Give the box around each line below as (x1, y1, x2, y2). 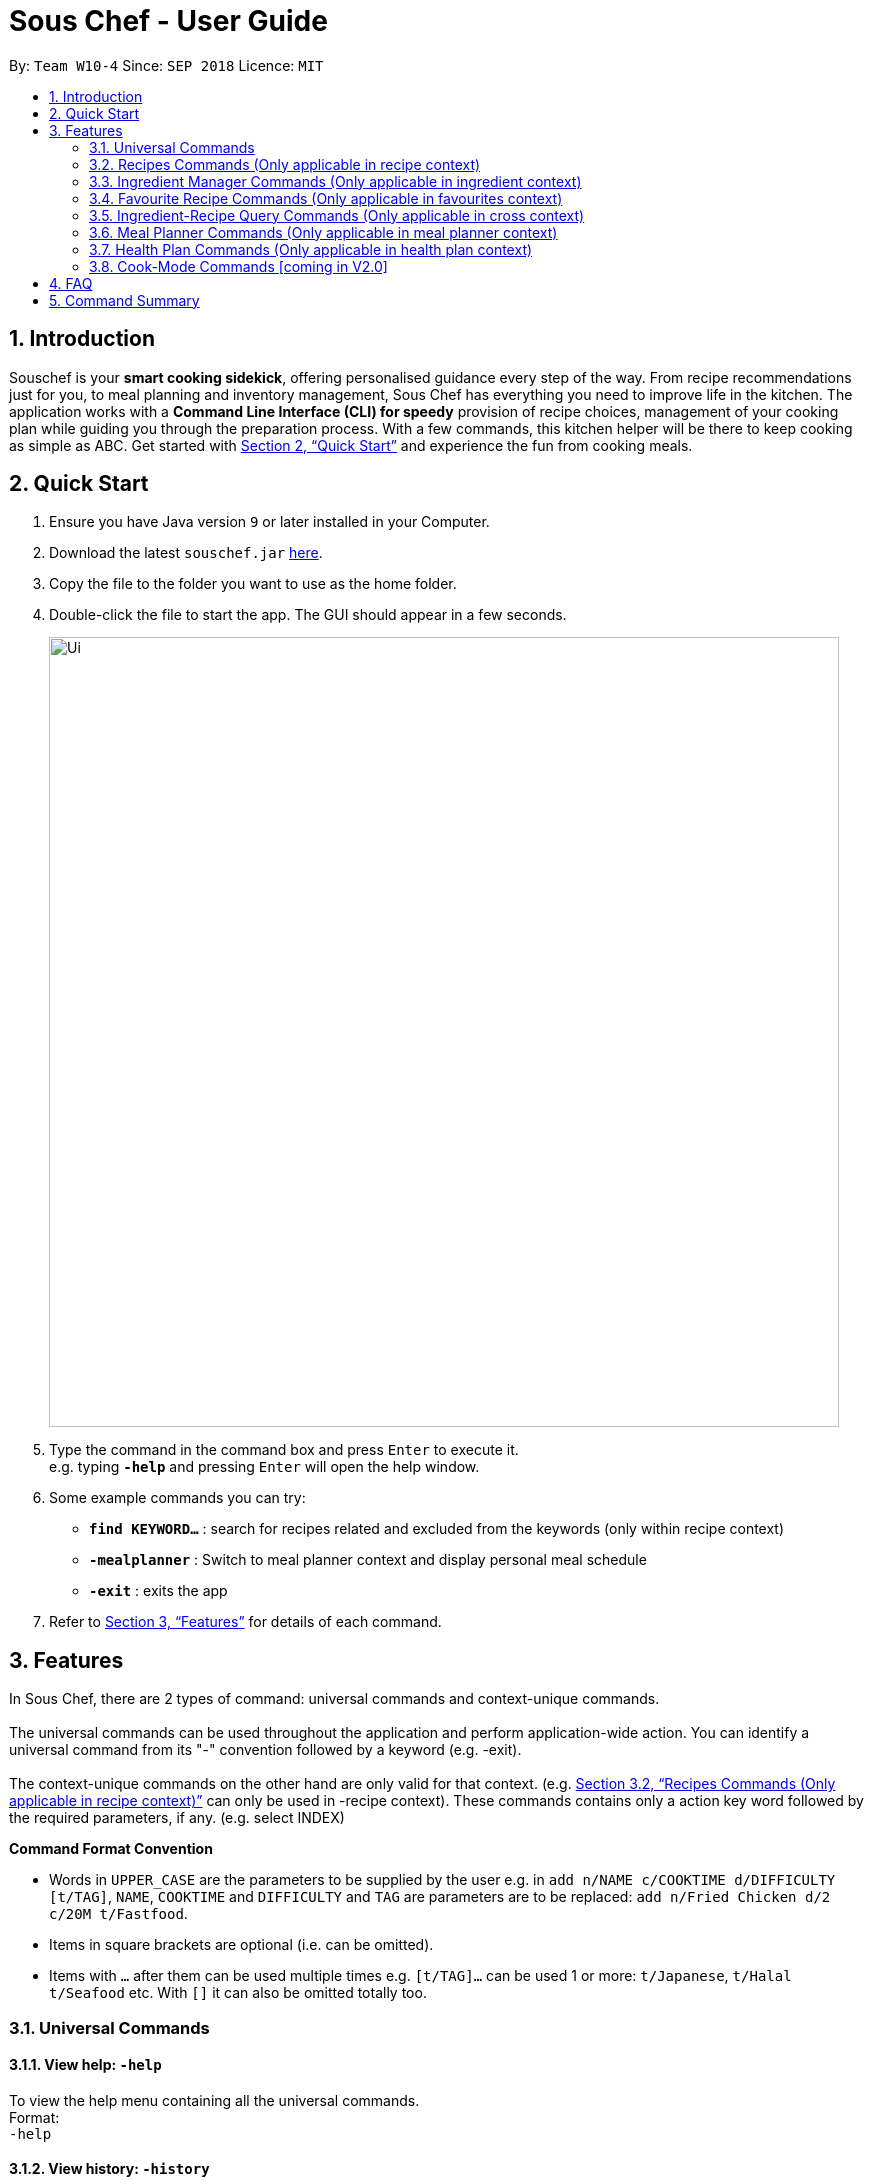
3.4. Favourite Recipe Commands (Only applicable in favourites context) (89, 189, 563, 207)
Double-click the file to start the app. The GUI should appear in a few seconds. (49, 606, 567, 624)
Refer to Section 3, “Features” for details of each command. (49, 1613, 442, 1631)
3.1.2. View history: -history (9, 2160, 210, 2178)
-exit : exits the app (89, 1582, 228, 1600)
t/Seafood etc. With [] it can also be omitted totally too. (49, 1984, 427, 2002)
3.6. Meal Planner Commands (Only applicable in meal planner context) (89, 223, 558, 241)
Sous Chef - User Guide (9, 4, 328, 38)
